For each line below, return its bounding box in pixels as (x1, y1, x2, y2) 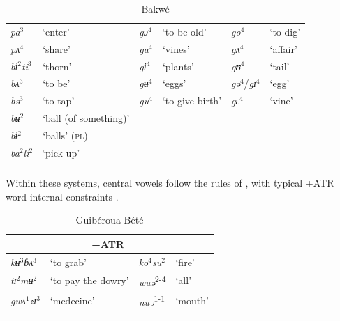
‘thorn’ (43, 58, 72, 73)
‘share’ (43, 41, 71, 56)
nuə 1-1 (138, 292, 165, 308)
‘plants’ (162, 58, 194, 73)
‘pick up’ (43, 145, 80, 159)
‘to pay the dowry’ (50, 273, 129, 288)
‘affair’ (269, 41, 297, 56)
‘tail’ (269, 58, 290, 73)
